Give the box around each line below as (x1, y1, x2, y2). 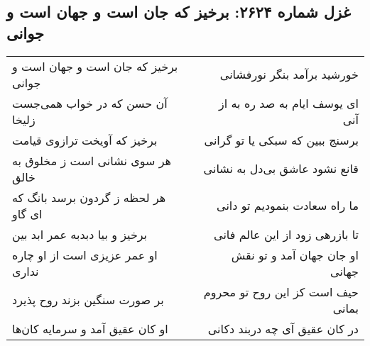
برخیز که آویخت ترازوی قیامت (12, 131, 158, 148)
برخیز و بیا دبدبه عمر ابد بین (12, 225, 148, 242)
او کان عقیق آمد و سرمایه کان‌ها (12, 320, 168, 337)
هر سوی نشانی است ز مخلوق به (12, 152, 172, 169)
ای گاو (12, 205, 43, 222)
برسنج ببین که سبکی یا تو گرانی (204, 131, 359, 148)
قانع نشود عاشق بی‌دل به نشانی (203, 160, 359, 177)
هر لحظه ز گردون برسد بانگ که (12, 189, 166, 206)
